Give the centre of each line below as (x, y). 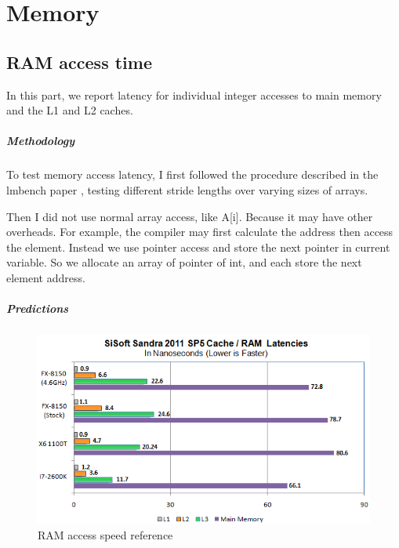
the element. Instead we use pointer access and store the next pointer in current (198, 247)
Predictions (38, 308)
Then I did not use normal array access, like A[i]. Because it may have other (190, 216)
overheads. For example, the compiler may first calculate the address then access (200, 232)
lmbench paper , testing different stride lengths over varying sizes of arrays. (187, 189)
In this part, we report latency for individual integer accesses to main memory (194, 94)
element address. (46, 277)
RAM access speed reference (105, 534)
